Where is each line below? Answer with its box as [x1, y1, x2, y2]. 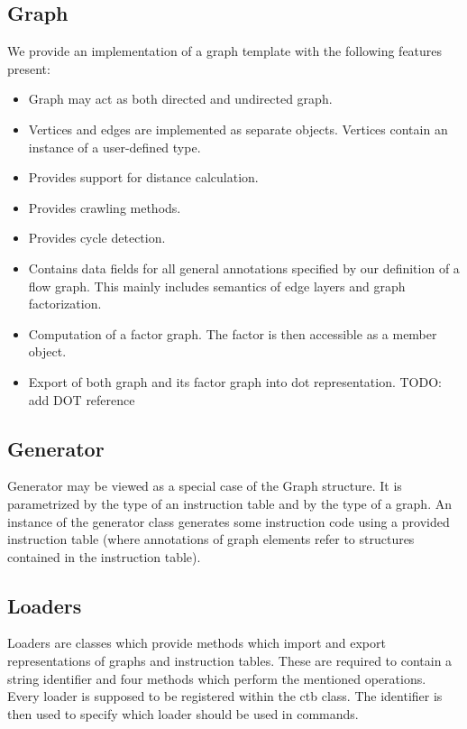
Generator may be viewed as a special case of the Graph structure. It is [7, 476, 402, 495]
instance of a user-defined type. [28, 137, 201, 156]
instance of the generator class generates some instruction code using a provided [7, 512, 450, 531]
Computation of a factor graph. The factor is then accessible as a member [28, 324, 437, 343]
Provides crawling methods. [28, 198, 181, 217]
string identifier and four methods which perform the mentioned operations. [7, 669, 426, 687]
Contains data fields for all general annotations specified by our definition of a [28, 258, 460, 277]
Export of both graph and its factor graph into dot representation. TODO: [28, 372, 442, 391]
